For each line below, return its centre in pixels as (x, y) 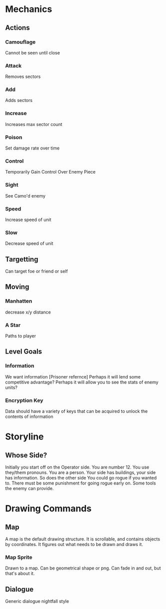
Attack (13, 65)
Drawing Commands (48, 509)
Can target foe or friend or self (37, 271)
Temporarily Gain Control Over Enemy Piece (50, 172)
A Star (13, 325)
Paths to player (21, 336)
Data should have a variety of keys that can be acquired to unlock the (77, 411)
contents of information (29, 416)
